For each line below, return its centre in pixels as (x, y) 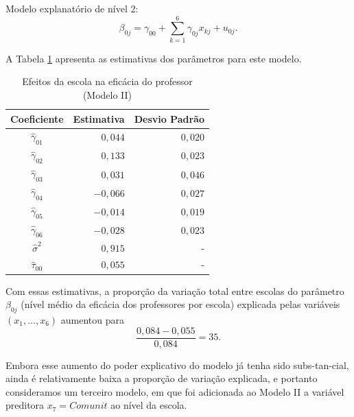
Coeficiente (37, 118)
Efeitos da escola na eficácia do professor (107, 81)
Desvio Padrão (169, 118)
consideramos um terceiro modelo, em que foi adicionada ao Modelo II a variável (175, 391)
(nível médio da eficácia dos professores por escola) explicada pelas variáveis (180, 304)
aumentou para (92, 319)
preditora (25, 405)
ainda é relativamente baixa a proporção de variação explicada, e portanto (162, 378)
